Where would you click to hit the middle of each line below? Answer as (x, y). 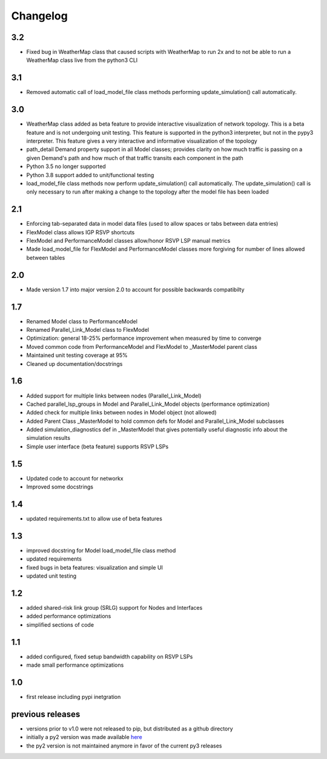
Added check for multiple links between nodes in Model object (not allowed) (121, 413)
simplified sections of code (60, 624)
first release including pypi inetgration (74, 697)
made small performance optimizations (75, 665)
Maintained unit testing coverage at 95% (77, 356)
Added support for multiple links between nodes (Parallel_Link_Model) (114, 396)
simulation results (48, 438)
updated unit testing (51, 576)
